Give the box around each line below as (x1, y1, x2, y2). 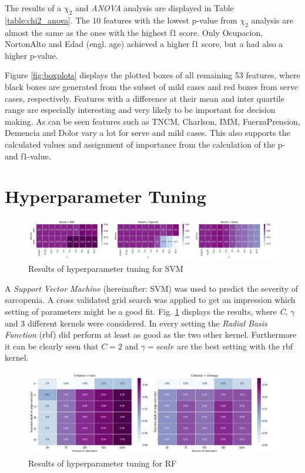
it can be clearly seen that (5, 339, 99, 352)
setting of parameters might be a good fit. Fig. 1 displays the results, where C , (5, 305, 288, 318)
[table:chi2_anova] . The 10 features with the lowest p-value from (5, 14, 237, 26)
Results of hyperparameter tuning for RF (28, 457, 177, 469)
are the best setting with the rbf (177, 339, 293, 352)
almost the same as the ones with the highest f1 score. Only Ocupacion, (5, 26, 263, 38)
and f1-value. (5, 149, 51, 162)
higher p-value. (5, 49, 58, 61)
